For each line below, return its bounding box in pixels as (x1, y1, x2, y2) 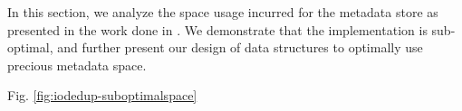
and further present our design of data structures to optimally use (57, 38, 423, 57)
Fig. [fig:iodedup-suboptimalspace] (7, 86, 197, 105)
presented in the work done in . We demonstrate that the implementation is (7, 20, 428, 39)
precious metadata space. (7, 55, 147, 74)
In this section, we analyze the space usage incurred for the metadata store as (7, 3, 438, 21)
